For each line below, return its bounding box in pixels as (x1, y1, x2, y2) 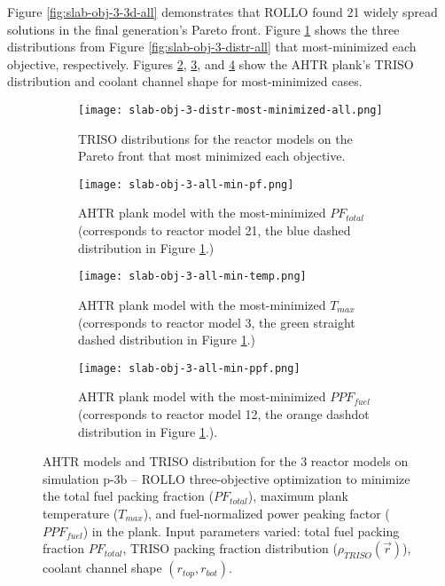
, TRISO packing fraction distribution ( (122, 539, 338, 558)
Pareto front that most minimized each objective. (78, 146, 346, 165)
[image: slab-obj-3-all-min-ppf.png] (78, 361, 301, 375)
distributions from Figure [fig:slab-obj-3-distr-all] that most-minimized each (7, 37, 417, 56)
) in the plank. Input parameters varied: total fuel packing (82, 521, 400, 540)
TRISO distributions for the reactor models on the (78, 129, 353, 147)
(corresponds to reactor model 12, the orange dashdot (78, 404, 370, 423)
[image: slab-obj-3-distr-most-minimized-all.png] (78, 103, 383, 116)
